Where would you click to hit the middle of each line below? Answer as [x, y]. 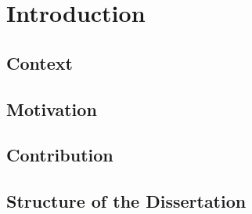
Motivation [52, 109]
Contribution [60, 155]
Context [40, 62]
